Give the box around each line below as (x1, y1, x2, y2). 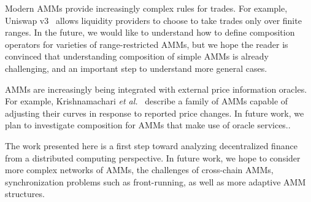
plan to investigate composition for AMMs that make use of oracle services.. (5, 118, 291, 131)
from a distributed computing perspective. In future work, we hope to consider (5, 151, 301, 164)
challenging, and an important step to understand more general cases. (5, 61, 267, 74)
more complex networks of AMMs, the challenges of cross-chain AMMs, (5, 163, 274, 176)
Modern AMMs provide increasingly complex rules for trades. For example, (5, 2, 288, 14)
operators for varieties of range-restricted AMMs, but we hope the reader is (5, 37, 288, 50)
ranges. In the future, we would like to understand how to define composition (5, 26, 295, 39)
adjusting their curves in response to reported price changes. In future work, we (5, 106, 304, 119)
